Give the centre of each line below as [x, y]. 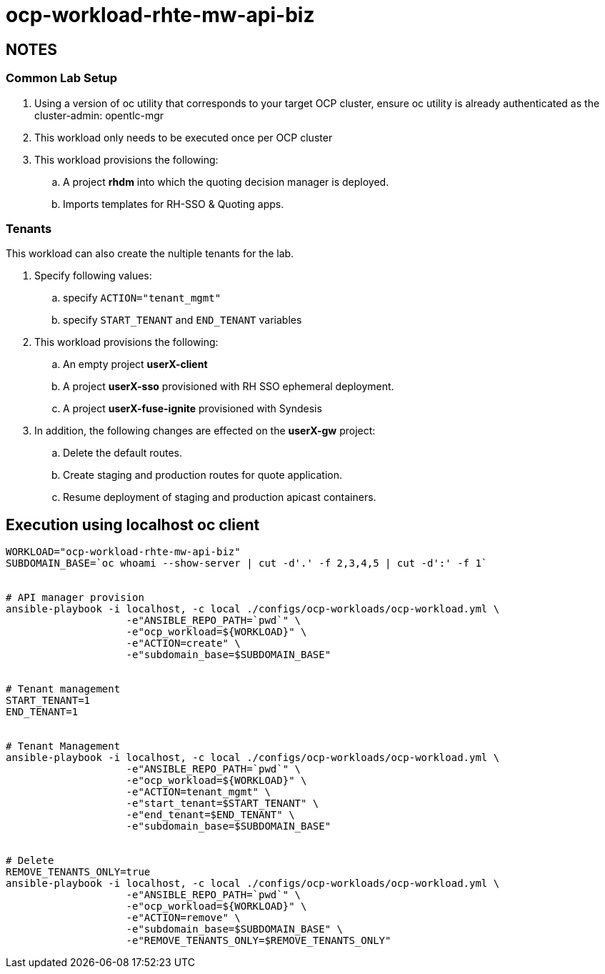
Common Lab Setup [61, 78]
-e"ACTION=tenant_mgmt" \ [198, 792]
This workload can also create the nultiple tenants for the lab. [150, 254]
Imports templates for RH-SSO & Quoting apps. [174, 204]
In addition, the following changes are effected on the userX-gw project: [205, 431]
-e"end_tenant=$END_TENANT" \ [210, 815]
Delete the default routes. [123, 453]
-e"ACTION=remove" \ [183, 918]
